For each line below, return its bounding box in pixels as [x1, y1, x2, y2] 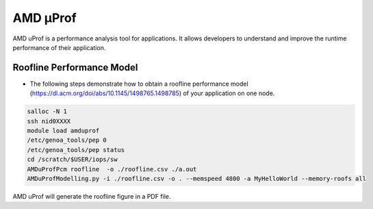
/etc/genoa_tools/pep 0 [27, 136, 107, 144]
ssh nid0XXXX [27, 117, 71, 125]
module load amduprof [27, 127, 100, 134]
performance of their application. [12, 43, 106, 51]
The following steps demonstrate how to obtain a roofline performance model [29, 79, 249, 88]
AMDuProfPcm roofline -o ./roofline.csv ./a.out [27, 165, 197, 173]
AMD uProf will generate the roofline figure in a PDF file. [12, 192, 171, 200]
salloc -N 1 [27, 108, 68, 116]
